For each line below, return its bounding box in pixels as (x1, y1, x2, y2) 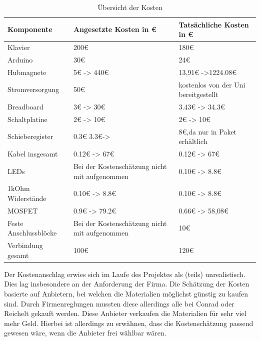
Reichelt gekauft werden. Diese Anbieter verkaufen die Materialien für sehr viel (4, 308, 246, 318)
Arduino (7, 54, 33, 64)
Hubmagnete (7, 66, 46, 77)
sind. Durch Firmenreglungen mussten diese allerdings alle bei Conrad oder (4, 298, 234, 308)
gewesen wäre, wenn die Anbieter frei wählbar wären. (4, 327, 166, 338)
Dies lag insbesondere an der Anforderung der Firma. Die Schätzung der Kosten (4, 278, 249, 289)
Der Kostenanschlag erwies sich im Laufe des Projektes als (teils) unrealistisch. (4, 268, 245, 279)
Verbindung (7, 240, 43, 250)
